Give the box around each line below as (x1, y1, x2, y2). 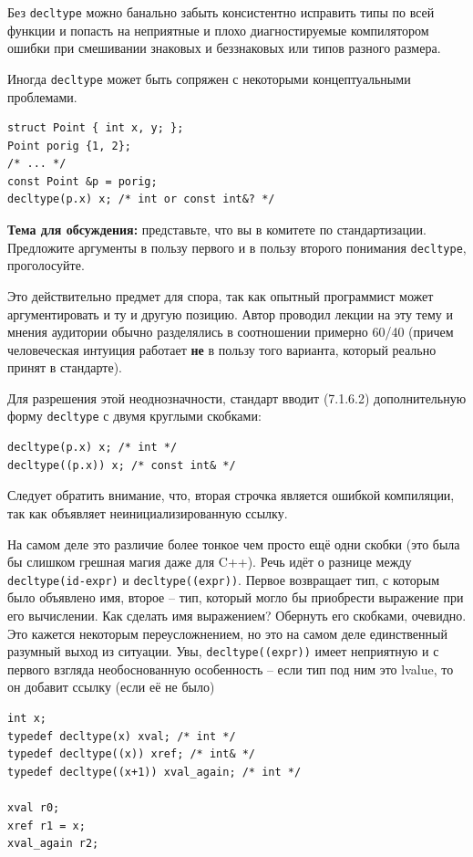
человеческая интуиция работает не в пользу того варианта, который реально (7, 340, 437, 359)
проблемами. (7, 87, 77, 106)
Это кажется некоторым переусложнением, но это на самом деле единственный (7, 623, 447, 643)
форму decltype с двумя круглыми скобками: (7, 406, 262, 425)
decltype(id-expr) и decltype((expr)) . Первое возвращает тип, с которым (7, 570, 440, 589)
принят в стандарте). (7, 358, 122, 377)
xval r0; (7, 800, 60, 814)
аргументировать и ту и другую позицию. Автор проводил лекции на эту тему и (7, 304, 453, 323)
